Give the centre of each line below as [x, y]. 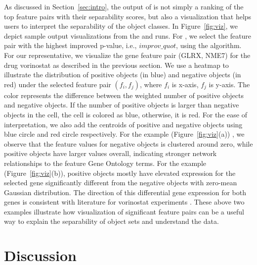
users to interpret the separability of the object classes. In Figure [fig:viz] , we [121, 26]
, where [151, 84]
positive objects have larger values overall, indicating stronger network [110, 153]
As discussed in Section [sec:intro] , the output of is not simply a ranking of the [124, 6]
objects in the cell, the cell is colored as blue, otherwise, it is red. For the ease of [126, 114]
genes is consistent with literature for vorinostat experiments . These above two [124, 202]
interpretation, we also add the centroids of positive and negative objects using [123, 124]
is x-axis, [185, 84]
